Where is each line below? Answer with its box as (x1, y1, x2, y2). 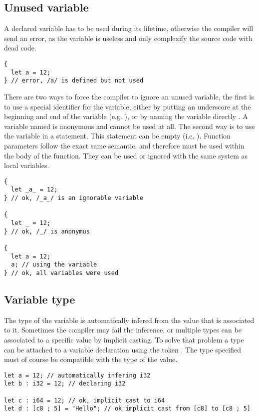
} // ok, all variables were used (4, 269, 119, 276)
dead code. (4, 42, 36, 53)
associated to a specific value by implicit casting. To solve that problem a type (4, 334, 244, 344)
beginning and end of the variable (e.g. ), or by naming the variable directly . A (4, 111, 248, 121)
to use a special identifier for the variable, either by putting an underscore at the (4, 101, 251, 111)
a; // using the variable (11, 261, 97, 268)
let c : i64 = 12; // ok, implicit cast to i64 (4, 396, 165, 404)
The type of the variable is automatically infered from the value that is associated (4, 314, 255, 325)
